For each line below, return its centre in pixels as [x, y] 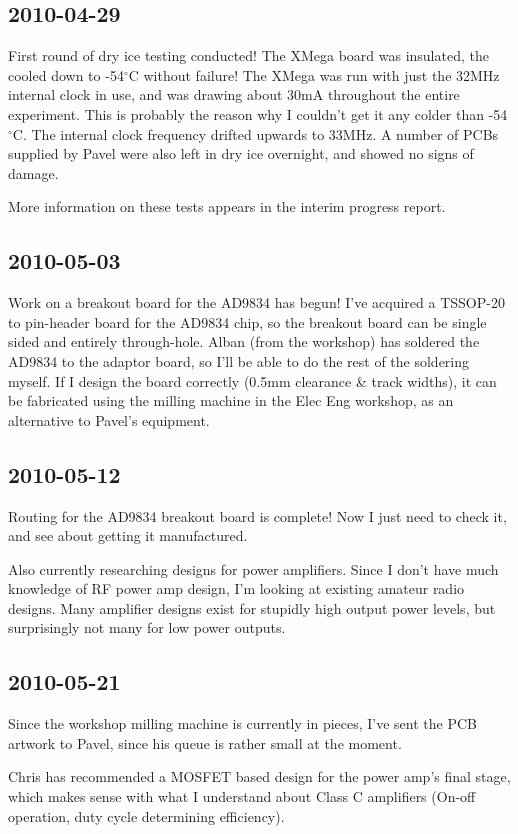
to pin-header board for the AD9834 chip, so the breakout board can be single [247, 321]
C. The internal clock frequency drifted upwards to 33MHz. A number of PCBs [255, 133]
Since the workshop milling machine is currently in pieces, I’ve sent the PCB [242, 723]
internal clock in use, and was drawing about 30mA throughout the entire [234, 94]
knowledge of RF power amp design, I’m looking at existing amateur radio [236, 588]
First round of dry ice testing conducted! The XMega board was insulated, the [248, 55]
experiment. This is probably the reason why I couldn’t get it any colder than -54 [258, 113]
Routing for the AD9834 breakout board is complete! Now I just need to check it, [257, 515]
